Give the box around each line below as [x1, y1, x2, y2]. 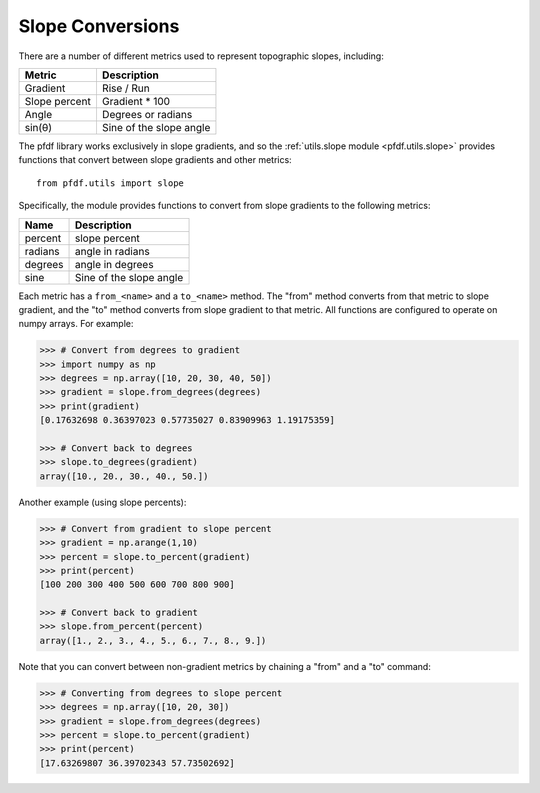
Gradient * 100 [101, 94, 170, 108]
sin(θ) [24, 120, 53, 134]
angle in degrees [75, 257, 154, 271]
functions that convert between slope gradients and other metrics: [18, 154, 292, 166]
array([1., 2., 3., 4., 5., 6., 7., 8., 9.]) [39, 635, 267, 646]
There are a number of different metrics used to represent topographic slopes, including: [18, 50, 384, 62]
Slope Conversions [18, 15, 180, 37]
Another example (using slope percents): [18, 496, 187, 508]
